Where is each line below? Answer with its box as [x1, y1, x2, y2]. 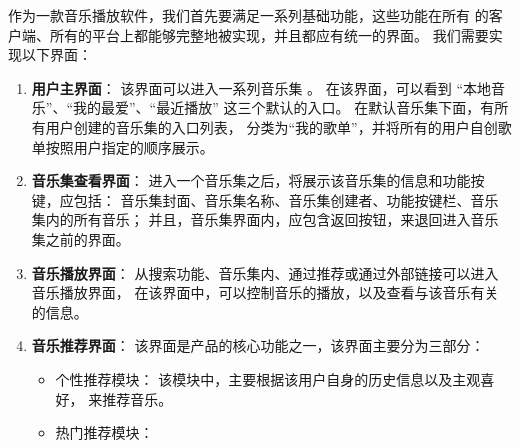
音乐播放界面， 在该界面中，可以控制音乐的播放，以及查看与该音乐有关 [31, 282, 499, 303]
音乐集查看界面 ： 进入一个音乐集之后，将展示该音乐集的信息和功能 [31, 170, 471, 191]
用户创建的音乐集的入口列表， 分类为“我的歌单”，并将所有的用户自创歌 [45, 116, 512, 137]
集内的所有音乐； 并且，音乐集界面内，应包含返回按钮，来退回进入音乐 [31, 209, 499, 230]
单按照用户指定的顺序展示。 [31, 136, 214, 157]
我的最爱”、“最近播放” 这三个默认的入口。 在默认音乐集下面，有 [73, 97, 495, 118]
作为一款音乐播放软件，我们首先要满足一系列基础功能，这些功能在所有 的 [8, 5, 489, 25]
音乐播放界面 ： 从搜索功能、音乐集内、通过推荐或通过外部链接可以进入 [31, 262, 499, 283]
